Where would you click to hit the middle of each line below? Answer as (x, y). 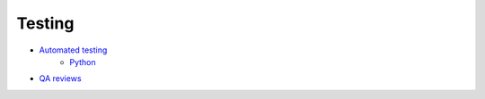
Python (83, 62)
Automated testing (73, 50)
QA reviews (60, 78)
